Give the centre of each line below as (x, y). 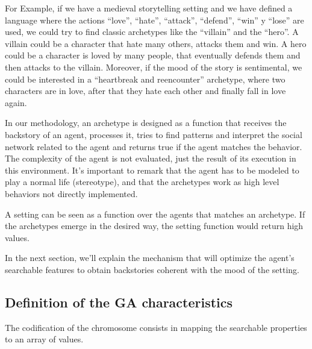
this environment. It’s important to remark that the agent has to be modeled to (152, 170)
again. (16, 102)
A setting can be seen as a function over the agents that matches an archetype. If (155, 214)
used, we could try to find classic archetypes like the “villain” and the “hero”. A (152, 32)
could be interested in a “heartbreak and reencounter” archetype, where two (145, 79)
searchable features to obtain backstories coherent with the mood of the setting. (152, 269)
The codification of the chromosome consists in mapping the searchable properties (156, 327)
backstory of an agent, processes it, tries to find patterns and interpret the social (154, 134)
